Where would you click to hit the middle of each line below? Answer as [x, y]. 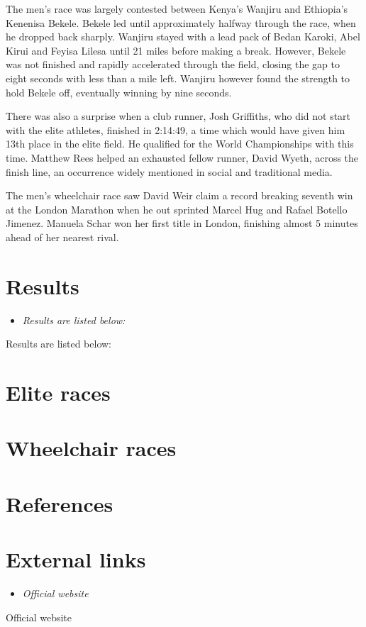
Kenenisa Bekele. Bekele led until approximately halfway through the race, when [181, 22]
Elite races [58, 392]
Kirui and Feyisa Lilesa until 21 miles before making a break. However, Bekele [176, 50]
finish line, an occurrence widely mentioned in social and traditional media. [169, 171]
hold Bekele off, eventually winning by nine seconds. [119, 92]
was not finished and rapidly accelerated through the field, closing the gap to [173, 64]
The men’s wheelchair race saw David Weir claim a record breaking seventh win [179, 195]
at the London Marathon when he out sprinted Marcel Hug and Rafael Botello [177, 209]
